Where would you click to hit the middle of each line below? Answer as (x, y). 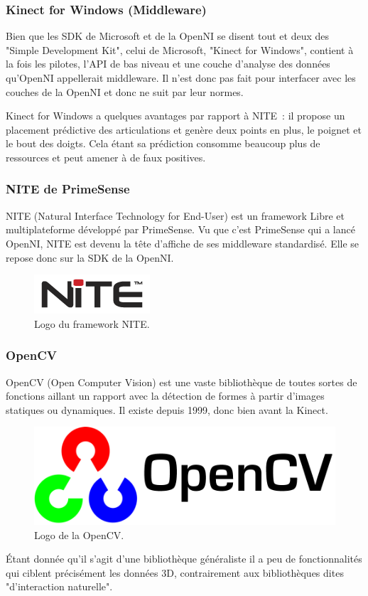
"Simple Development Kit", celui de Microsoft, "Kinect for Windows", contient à (180, 49)
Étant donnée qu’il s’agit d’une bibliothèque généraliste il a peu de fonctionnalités (184, 559)
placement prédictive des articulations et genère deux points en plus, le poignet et (184, 129)
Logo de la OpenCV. (79, 534)
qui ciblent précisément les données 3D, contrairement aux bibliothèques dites (175, 572)
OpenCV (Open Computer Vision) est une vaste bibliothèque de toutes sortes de (182, 382)
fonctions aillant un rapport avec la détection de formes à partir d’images (165, 396)
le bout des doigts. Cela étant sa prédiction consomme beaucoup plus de (163, 143)
